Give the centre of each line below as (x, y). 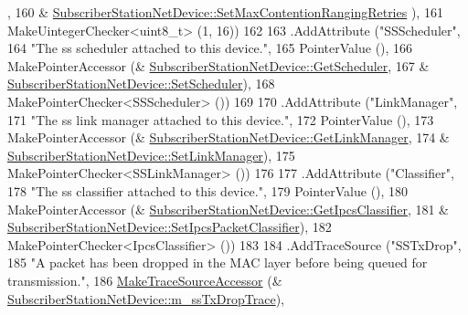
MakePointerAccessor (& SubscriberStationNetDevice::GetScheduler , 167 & (218, 65)
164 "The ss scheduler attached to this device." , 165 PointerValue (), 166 (210, 48)
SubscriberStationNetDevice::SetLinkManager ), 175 (151, 155)
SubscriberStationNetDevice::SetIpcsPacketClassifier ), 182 (170, 227)
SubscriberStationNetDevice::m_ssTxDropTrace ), (146, 298)
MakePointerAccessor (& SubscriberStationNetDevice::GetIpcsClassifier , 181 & (228, 209)
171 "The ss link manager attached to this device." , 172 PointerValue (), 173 (221, 119)
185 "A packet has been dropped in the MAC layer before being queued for (218, 262)
